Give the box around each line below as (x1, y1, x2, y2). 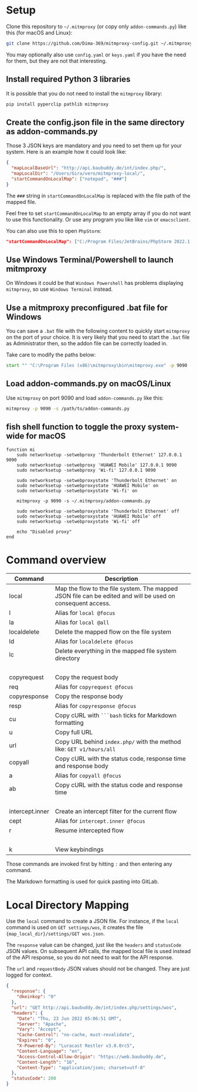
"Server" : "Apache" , (16, 1021, 67, 1027)
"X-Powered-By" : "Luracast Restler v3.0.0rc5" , (16, 1043, 135, 1049)
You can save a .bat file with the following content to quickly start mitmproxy (6, 328, 191, 335)
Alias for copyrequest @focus (55, 682, 134, 690)
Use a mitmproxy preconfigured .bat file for (6, 302, 168, 312)
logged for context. (6, 971, 53, 979)
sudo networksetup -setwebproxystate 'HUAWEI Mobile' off (16, 513, 161, 519)
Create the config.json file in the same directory (6, 117, 185, 127)
